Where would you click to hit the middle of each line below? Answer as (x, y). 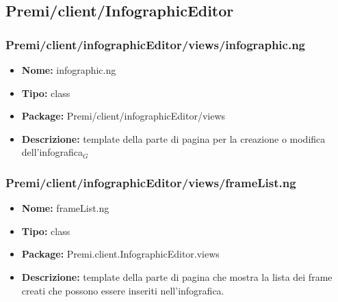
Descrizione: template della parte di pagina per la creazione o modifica (173, 138)
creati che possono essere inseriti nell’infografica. (123, 290)
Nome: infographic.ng (69, 70)
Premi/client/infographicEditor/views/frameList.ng (151, 182)
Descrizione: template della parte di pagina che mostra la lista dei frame (177, 276)
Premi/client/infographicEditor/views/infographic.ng (156, 44)
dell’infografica (52, 152)
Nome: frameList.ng (65, 208)
